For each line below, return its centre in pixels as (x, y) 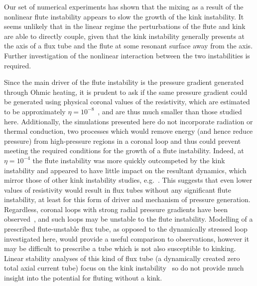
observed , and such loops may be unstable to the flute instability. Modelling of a (128, 219)
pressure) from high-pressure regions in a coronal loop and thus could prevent (123, 141)
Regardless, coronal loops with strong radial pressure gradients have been (116, 209)
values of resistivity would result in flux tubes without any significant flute (118, 189)
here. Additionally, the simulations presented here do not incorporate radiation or (128, 121)
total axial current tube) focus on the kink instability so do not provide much (124, 268)
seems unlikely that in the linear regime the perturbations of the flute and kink (125, 26)
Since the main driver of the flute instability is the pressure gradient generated (124, 82)
